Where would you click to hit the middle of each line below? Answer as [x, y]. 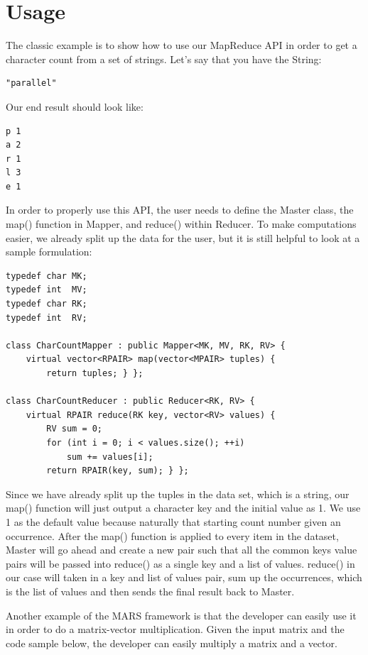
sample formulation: [49, 252]
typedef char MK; [47, 276]
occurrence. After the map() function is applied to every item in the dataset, [172, 535]
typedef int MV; [47, 290]
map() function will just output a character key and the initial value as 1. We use [183, 508]
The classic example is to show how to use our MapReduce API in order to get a [182, 45]
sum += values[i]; [110, 457]
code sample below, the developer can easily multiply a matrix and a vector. [172, 643]
